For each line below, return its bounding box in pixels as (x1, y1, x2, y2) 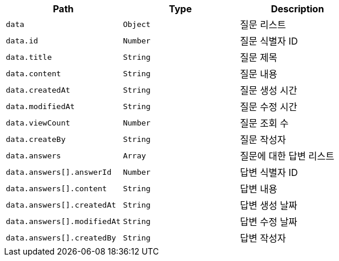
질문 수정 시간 (240, 101, 297, 113)
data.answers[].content (6, 184, 107, 193)
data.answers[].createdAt (6, 200, 116, 209)
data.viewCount (6, 118, 70, 127)
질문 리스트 (240, 19, 286, 30)
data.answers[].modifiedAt (6, 216, 121, 226)
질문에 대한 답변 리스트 (240, 150, 335, 162)
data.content (6, 69, 61, 78)
